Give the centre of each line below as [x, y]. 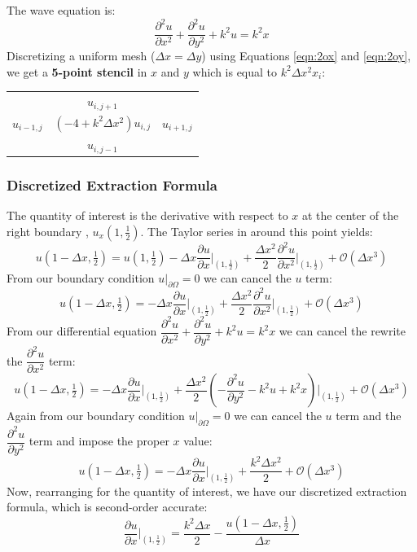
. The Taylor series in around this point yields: [257, 231]
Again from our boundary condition [96, 416]
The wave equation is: [61, 10]
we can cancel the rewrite [342, 331]
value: [198, 441]
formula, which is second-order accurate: [107, 507]
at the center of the [351, 215]
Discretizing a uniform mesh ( [81, 56]
